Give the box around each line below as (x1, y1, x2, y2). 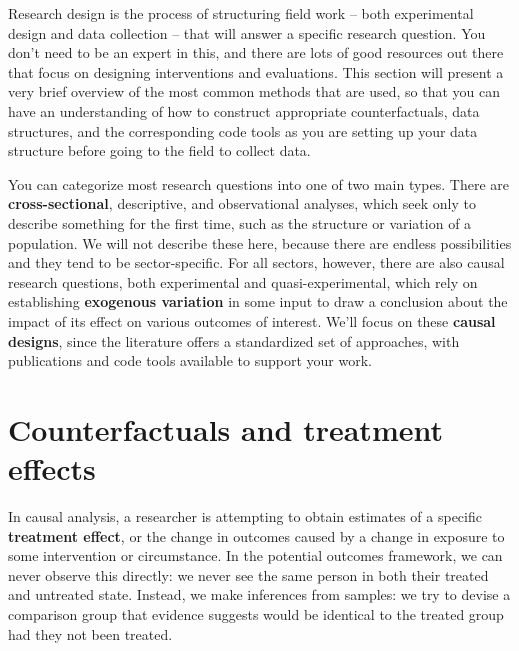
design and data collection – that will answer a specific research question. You (8, 22, 486, 43)
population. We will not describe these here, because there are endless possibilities (8, 232, 512, 253)
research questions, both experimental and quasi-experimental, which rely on (8, 271, 478, 292)
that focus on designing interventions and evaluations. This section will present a (8, 61, 504, 82)
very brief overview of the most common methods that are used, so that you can (8, 81, 500, 102)
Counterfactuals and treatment (8, 408, 443, 449)
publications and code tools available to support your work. (8, 350, 372, 371)
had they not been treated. (8, 623, 173, 644)
